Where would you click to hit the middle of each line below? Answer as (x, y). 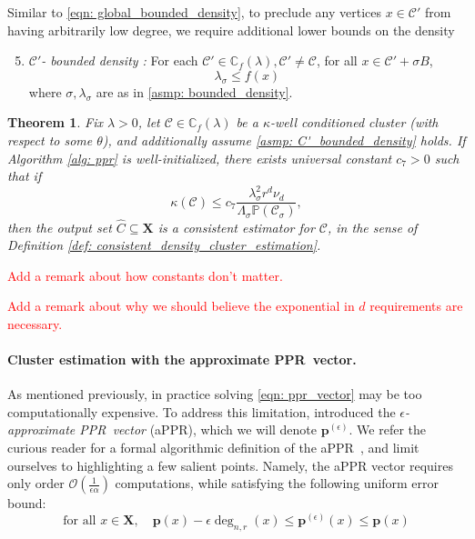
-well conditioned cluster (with (354, 122)
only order (36, 483)
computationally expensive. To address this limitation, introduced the (202, 411)
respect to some (50, 140)
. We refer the (387, 429)
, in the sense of (373, 227)
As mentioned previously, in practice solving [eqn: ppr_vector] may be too (215, 394)
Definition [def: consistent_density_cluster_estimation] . (164, 245)
